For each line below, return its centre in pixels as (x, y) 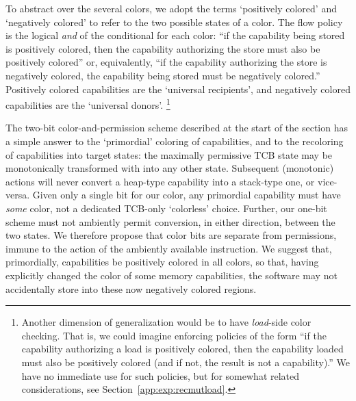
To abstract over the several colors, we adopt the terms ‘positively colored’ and (171, 8)
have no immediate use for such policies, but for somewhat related (161, 375)
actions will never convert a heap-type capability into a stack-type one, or (160, 181)
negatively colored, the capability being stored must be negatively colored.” (163, 75)
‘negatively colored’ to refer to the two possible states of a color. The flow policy (174, 22)
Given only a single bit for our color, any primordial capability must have (187, 195)
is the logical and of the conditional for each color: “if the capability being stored (175, 35)
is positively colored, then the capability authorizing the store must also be (163, 48)
